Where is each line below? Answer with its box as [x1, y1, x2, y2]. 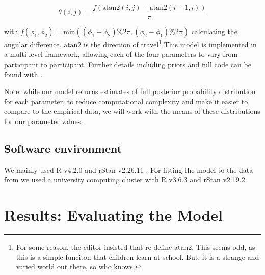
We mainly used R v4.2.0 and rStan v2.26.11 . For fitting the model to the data [4, 164, 253, 175]
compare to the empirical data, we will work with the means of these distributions [4, 106, 260, 116]
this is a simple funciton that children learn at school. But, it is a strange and [16, 251, 259, 262]
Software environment [4, 140, 122, 156]
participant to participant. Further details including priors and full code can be [4, 58, 251, 69]
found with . [4, 69, 43, 79]
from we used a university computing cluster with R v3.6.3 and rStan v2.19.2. [4, 174, 247, 185]
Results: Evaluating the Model [4, 204, 223, 225]
